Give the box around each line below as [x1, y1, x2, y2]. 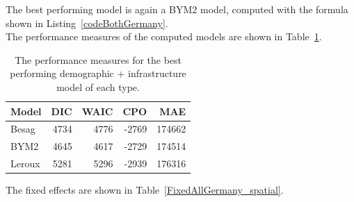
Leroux [10, 156, 40, 171]
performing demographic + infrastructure [10, 66, 186, 81]
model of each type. [56, 79, 140, 94]
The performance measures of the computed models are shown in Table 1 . [6, 29, 322, 44]
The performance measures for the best [15, 52, 182, 67]
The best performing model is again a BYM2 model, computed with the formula [6, 2, 348, 16]
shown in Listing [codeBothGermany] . [6, 15, 168, 30]
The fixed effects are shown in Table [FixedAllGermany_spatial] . [6, 183, 284, 197]
